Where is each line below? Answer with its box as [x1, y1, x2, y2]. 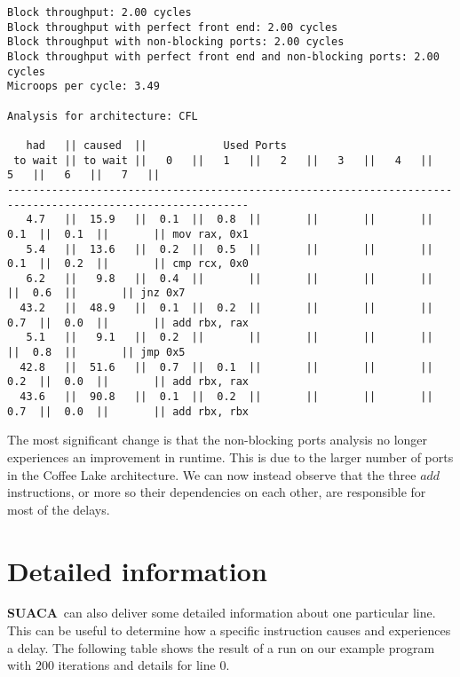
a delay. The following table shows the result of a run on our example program [7, 638, 435, 657]
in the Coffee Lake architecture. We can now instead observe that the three [7, 465, 416, 484]
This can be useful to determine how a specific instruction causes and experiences [7, 621, 451, 640]
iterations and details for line [58, 656, 216, 674]
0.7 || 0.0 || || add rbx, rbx [7, 405, 250, 418]
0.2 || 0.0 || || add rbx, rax [7, 375, 250, 389]
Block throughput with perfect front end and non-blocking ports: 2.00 [7, 50, 440, 63]
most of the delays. [7, 500, 110, 518]
